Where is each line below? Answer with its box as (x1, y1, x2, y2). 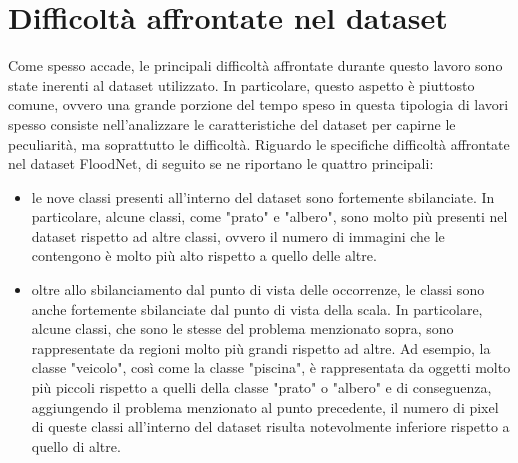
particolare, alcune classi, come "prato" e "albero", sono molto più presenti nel (31, 206, 508, 227)
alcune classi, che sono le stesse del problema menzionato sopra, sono (31, 318, 454, 339)
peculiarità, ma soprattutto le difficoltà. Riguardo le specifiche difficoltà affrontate (8, 133, 510, 154)
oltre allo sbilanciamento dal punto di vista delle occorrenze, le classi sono (31, 279, 485, 300)
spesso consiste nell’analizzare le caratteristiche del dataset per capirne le (8, 113, 456, 134)
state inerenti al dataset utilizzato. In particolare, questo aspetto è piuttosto (8, 74, 475, 95)
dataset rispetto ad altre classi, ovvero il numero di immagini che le (31, 225, 445, 246)
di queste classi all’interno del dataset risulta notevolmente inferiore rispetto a (31, 416, 510, 437)
